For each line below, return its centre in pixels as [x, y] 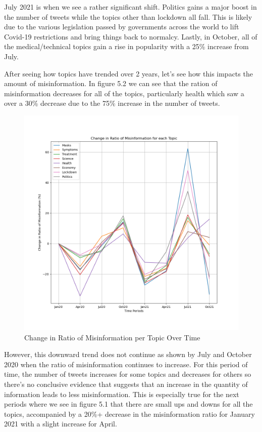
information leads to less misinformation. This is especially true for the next [122, 394]
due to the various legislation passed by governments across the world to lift [122, 27]
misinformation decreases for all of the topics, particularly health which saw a [124, 93]
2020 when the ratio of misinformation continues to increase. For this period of [126, 364]
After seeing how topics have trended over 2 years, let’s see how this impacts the [128, 73]
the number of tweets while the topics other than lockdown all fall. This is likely [128, 16]
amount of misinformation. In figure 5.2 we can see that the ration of [111, 83]
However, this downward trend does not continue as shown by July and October [128, 354]
